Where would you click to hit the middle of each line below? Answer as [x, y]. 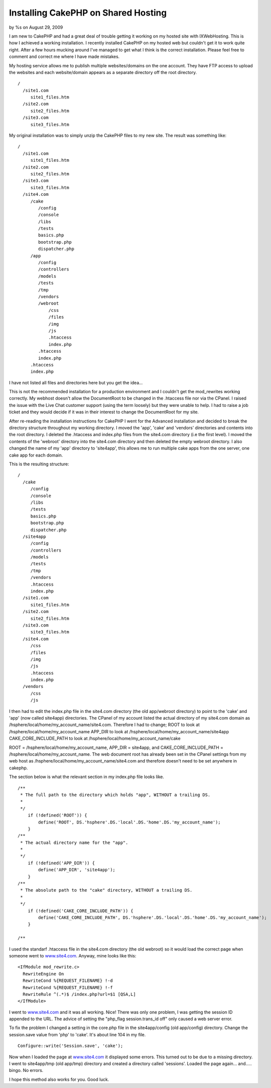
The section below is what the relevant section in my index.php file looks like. [87, 777]
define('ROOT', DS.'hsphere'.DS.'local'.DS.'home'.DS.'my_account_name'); [129, 822]
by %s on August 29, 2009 [36, 27]
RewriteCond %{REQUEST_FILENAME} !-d [68, 981]
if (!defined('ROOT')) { [57, 815]
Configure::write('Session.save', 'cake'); [70, 1046]
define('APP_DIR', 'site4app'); [77, 870]
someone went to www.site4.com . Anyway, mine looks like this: [73, 955]
